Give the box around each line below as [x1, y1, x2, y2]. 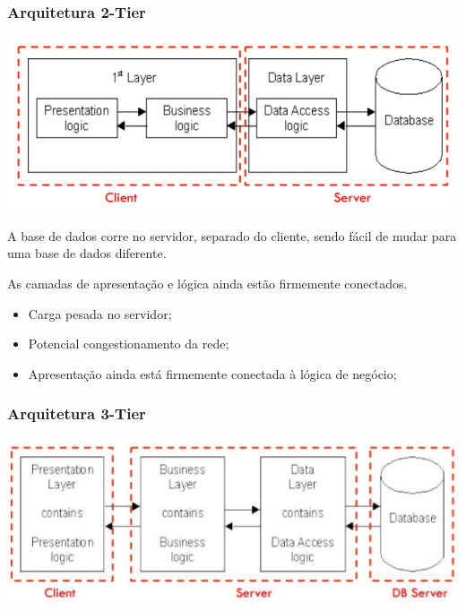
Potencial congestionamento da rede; [28, 334, 229, 353]
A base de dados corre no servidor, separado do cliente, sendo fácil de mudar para [7, 226, 457, 245]
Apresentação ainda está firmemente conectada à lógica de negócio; [28, 364, 397, 383]
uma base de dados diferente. [7, 244, 167, 262]
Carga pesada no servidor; [28, 304, 172, 323]
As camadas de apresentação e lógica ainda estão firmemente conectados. [7, 274, 408, 292]
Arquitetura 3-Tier [7, 402, 146, 425]
